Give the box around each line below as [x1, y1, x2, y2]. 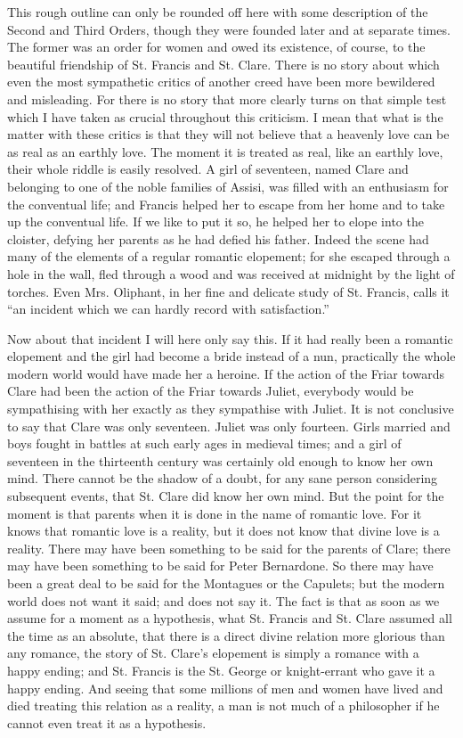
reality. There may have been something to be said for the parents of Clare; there [7, 538, 451, 557]
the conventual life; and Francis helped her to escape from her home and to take [7, 194, 445, 213]
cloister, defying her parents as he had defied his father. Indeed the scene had [7, 229, 429, 248]
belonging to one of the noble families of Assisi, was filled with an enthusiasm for [7, 176, 449, 195]
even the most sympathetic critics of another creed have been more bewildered [7, 72, 435, 91]
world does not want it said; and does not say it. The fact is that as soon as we [7, 591, 440, 610]
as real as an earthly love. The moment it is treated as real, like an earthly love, [7, 142, 443, 160]
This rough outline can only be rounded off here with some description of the [7, 3, 428, 20]
